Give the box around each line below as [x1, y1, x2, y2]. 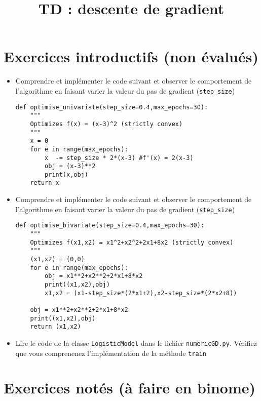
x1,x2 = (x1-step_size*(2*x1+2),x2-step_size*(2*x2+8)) [45, 289, 237, 297]
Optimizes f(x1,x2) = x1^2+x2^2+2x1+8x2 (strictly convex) [30, 238, 234, 246]
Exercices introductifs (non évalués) [4, 46, 258, 67]
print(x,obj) [45, 171, 88, 178]
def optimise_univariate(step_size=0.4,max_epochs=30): [15, 103, 208, 111]
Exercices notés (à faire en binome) [4, 377, 255, 398]
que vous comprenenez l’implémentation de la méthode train [15, 347, 206, 358]
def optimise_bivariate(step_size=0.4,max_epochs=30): [15, 222, 205, 229]
